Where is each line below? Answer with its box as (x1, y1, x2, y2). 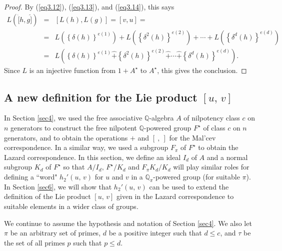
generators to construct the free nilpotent (10, 122, 137, 133)
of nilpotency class (183, 112, 240, 123)
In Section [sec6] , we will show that (4, 181, 112, 191)
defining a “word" (4, 171, 57, 182)
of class (203, 122, 225, 133)
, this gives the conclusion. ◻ (157, 64, 247, 75)
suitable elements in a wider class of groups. (4, 201, 138, 211)
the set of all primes (4, 237, 65, 247)
